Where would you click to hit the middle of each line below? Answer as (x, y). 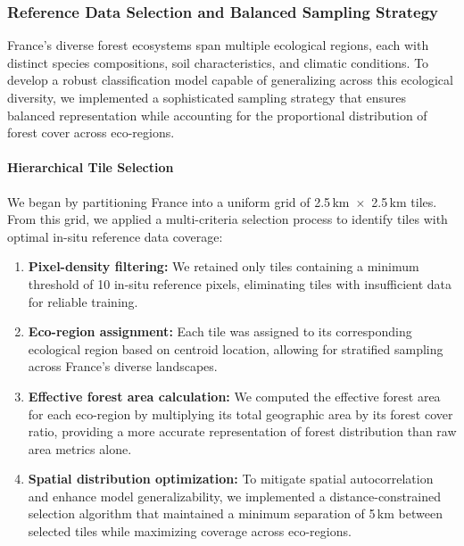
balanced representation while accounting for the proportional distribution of (217, 115)
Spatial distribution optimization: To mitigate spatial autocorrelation (231, 479)
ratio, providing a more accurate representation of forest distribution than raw (242, 431)
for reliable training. (83, 301)
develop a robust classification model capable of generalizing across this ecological (230, 80)
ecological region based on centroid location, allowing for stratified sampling (236, 348)
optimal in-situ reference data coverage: (115, 236)
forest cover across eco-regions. (91, 132)
